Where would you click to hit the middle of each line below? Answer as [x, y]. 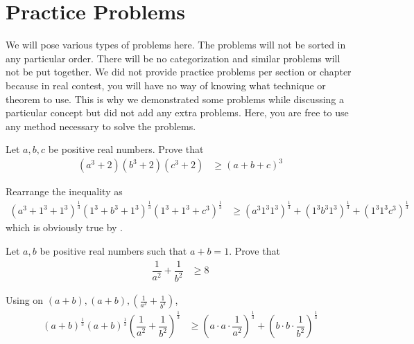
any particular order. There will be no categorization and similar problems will [173, 58]
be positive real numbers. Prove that [126, 149]
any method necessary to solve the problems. [101, 126]
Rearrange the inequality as [64, 191]
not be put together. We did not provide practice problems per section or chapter [179, 72]
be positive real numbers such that [113, 250]
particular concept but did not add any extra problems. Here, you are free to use [177, 112]
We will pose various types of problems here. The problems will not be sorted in [176, 45]
